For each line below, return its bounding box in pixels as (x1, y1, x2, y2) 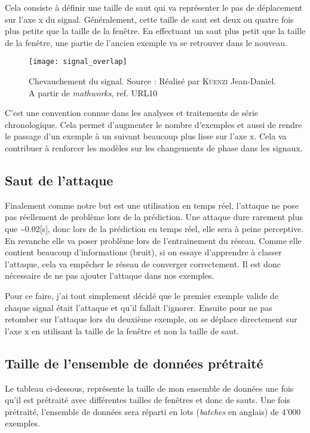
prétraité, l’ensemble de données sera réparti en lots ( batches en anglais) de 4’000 (5, 405, 301, 417)
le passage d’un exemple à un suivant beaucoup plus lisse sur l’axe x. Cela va (5, 130, 287, 142)
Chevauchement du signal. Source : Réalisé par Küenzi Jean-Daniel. (29, 75, 277, 87)
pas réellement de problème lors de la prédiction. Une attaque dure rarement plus (5, 211, 303, 223)
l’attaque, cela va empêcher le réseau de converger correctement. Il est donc (5, 257, 281, 270)
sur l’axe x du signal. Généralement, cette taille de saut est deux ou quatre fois (5, 13, 294, 25)
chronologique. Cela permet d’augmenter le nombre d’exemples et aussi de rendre (5, 118, 302, 130)
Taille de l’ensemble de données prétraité (5, 353, 263, 372)
